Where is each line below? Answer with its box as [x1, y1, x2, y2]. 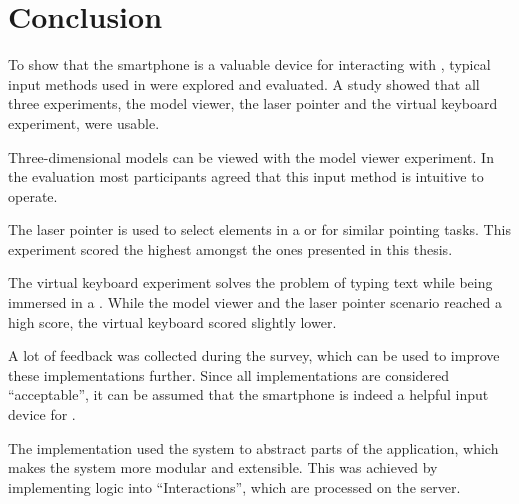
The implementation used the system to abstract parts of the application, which [8, 437, 499, 458]
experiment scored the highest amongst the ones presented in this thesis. [8, 238, 453, 259]
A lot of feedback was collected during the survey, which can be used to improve [8, 345, 500, 366]
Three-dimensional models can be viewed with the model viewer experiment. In [8, 146, 494, 167]
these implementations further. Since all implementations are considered [8, 364, 450, 385]
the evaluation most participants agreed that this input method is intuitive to [8, 166, 484, 187]
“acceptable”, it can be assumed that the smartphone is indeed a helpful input [8, 384, 489, 405]
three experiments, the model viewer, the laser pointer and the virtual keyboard [8, 93, 498, 114]
